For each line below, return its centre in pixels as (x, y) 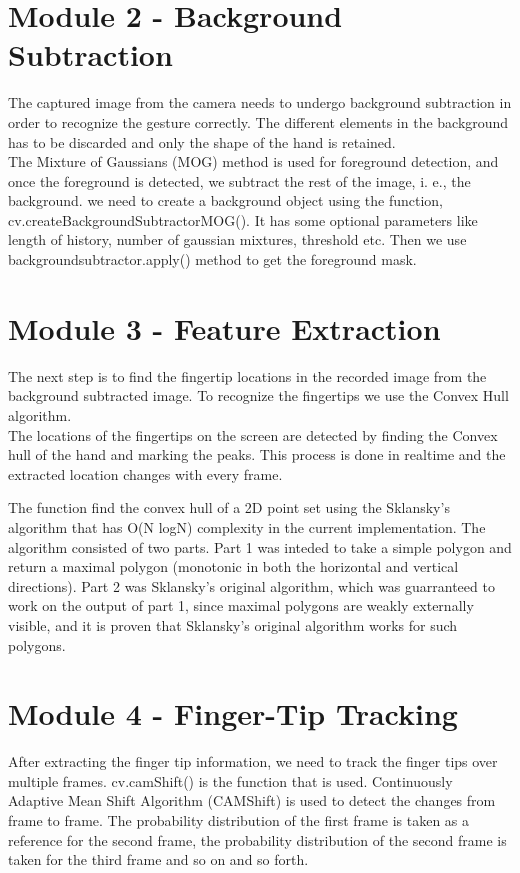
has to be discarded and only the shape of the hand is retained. (202, 141)
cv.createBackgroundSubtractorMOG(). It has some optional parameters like (243, 219)
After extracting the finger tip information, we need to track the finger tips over (253, 761)
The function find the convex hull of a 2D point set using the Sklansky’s (229, 507)
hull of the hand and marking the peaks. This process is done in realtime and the (257, 454)
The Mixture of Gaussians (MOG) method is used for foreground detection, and (253, 161)
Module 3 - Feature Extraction (224, 327)
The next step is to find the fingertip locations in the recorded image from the (247, 375)
